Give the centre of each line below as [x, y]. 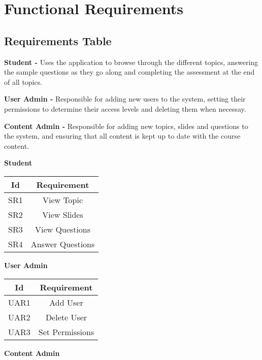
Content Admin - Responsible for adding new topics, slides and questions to [126, 126]
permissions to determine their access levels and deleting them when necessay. [125, 108]
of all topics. [23, 81]
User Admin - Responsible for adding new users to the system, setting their [125, 99]
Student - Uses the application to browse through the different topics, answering [131, 62]
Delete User [66, 317]
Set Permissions [66, 332]
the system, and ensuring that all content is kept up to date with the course [122, 136]
